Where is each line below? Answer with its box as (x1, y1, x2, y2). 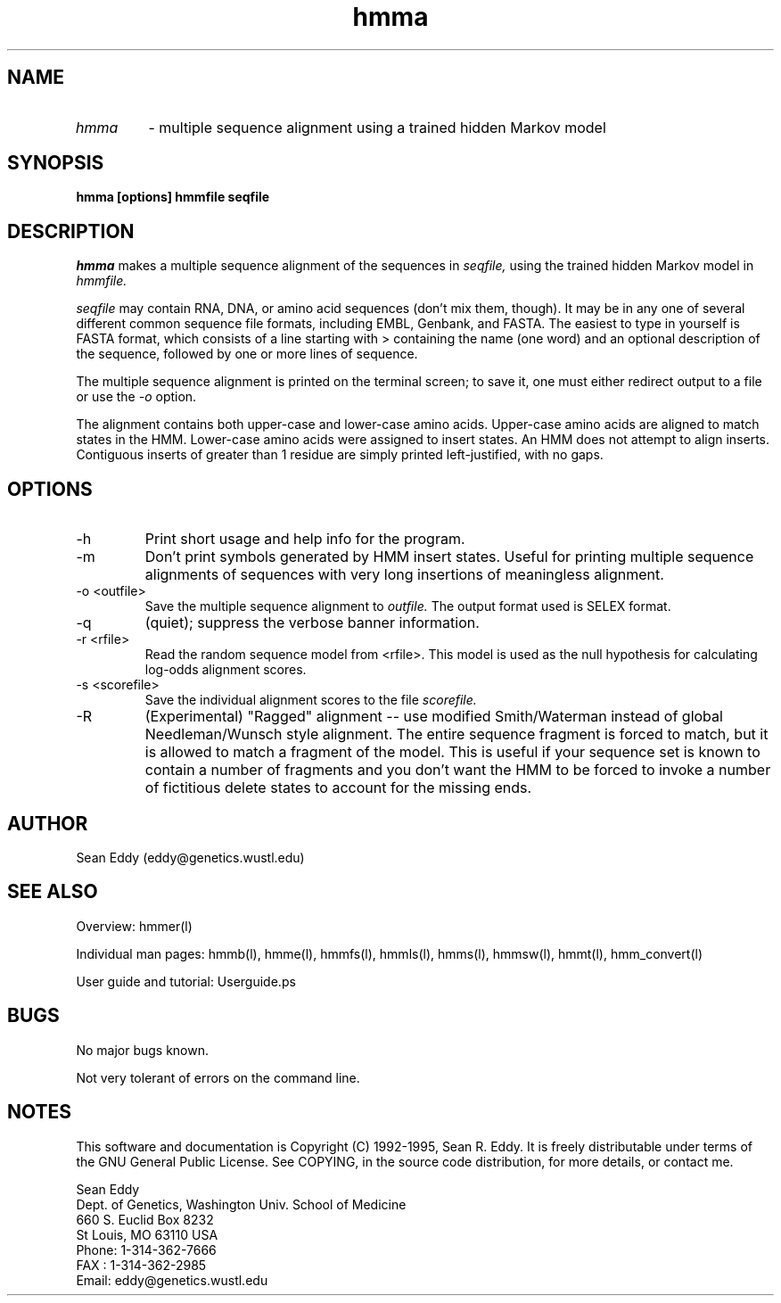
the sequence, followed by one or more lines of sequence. (76, 346, 418, 362)
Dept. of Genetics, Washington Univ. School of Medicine (76, 1196, 407, 1212)
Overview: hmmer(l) (76, 918, 193, 934)
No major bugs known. (76, 1042, 210, 1058)
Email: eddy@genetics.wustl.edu (76, 1272, 268, 1288)
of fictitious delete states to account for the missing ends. (144, 779, 532, 797)
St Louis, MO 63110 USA (76, 1226, 218, 1242)
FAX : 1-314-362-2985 (76, 1257, 207, 1273)
